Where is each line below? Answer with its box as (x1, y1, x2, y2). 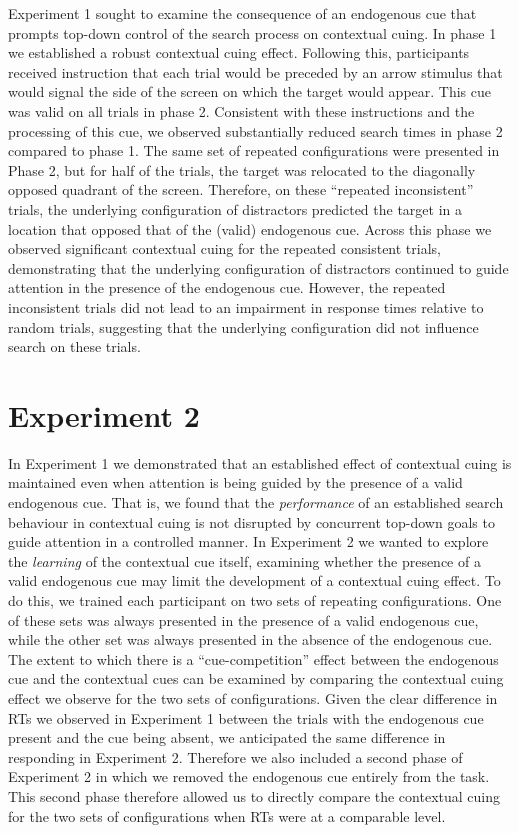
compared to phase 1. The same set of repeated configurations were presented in (8, 140, 500, 161)
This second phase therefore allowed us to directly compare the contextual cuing (8, 785, 500, 806)
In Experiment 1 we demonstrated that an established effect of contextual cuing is (8, 452, 512, 473)
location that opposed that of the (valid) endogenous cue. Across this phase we (8, 218, 492, 239)
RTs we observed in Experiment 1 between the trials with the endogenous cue (8, 707, 484, 728)
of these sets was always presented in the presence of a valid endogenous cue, (8, 609, 479, 630)
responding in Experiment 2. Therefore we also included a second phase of (8, 746, 463, 767)
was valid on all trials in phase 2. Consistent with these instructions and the (8, 100, 475, 121)
